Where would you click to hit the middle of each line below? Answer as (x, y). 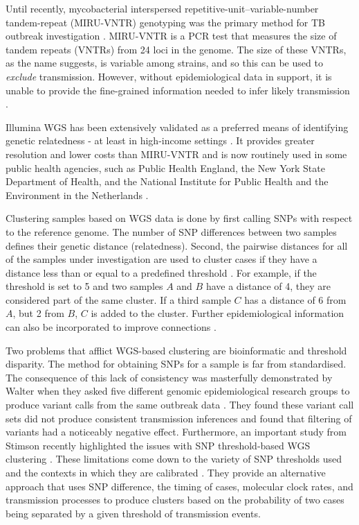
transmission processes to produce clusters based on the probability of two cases (175, 500)
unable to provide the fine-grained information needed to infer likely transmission (178, 90)
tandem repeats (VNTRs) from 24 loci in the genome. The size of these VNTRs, (176, 49)
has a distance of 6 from (295, 299)
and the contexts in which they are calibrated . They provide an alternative (166, 472)
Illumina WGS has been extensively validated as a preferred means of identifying (177, 127)
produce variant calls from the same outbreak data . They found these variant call (180, 405)
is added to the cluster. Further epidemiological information (218, 313)
